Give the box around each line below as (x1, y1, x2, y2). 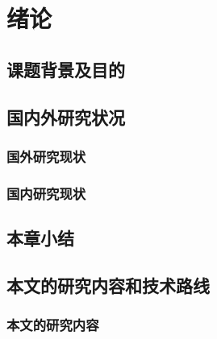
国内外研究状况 (6, 104, 125, 129)
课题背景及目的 (6, 56, 125, 81)
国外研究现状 (6, 146, 86, 166)
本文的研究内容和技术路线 (6, 272, 210, 297)
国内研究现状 (6, 183, 86, 203)
